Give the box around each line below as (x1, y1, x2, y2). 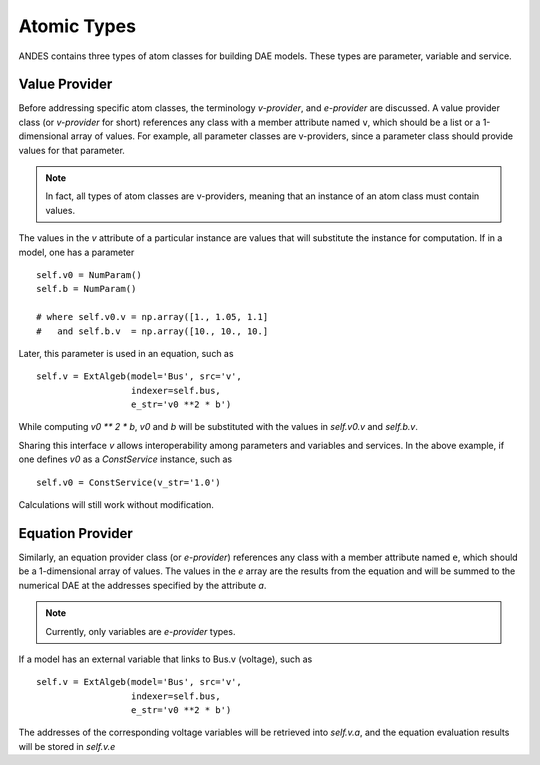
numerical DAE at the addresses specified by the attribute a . (18, 579, 267, 591)
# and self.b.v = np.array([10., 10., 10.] (36, 325, 269, 337)
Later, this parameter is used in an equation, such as (18, 347, 234, 359)
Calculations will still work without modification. (18, 499, 215, 511)
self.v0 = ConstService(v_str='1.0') (36, 476, 222, 488)
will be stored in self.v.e (18, 740, 116, 752)
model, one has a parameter (18, 246, 135, 258)
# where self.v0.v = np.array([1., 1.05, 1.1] (36, 311, 269, 323)
